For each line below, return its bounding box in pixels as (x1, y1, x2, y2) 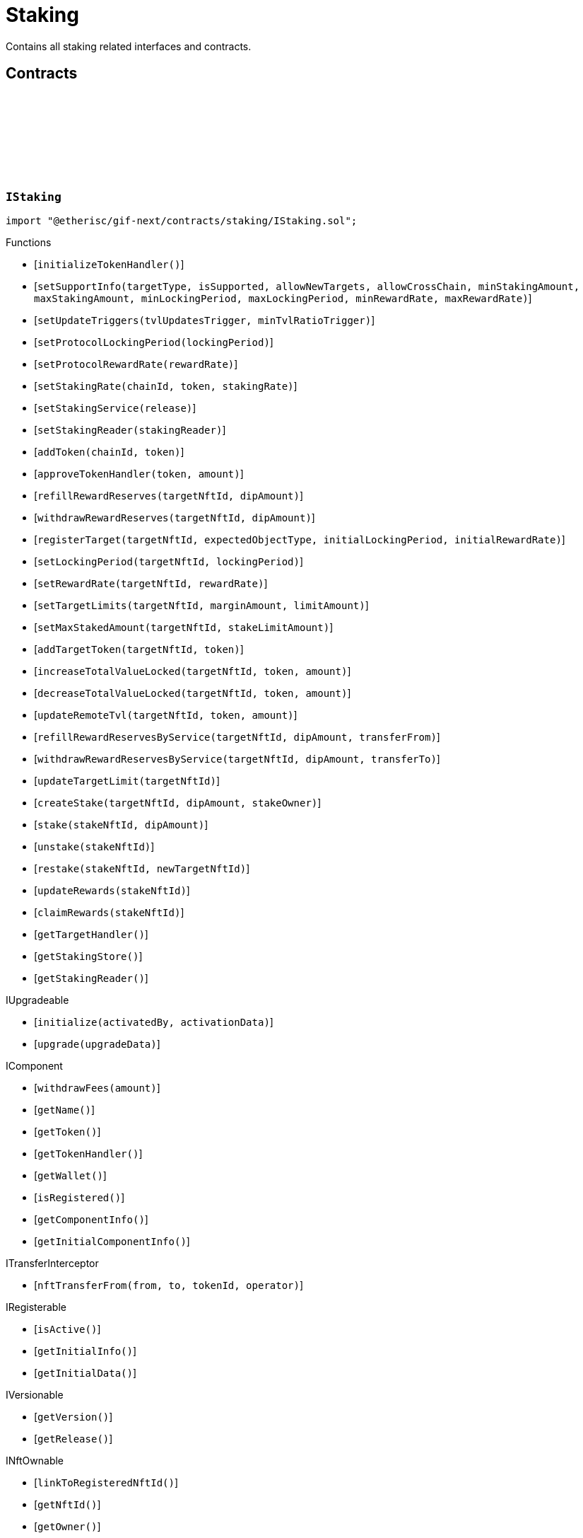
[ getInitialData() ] (34, 1366, 137, 1379)
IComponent (6, 1059, 63, 1072)
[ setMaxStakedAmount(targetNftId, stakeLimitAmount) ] (34, 620, 334, 633)
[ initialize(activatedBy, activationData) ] (34, 1015, 273, 1028)
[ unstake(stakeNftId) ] (34, 840, 155, 852)
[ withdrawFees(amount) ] (34, 1081, 160, 1094)
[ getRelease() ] (34, 1432, 113, 1445)
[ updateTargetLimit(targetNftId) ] (34, 774, 220, 787)
